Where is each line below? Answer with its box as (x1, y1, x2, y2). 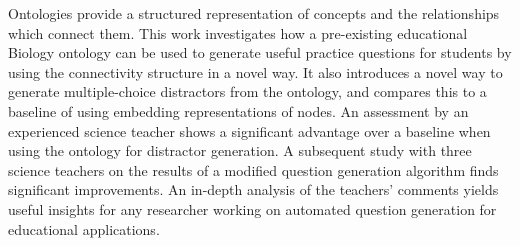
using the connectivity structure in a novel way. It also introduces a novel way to (8, 61, 503, 82)
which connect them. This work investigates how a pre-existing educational (8, 22, 468, 43)
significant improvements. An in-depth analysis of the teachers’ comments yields (8, 179, 499, 200)
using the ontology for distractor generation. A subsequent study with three (8, 140, 472, 161)
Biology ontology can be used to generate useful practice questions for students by (8, 42, 512, 63)
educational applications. (8, 218, 160, 239)
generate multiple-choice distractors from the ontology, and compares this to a (8, 81, 487, 102)
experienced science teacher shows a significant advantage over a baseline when (8, 120, 491, 141)
